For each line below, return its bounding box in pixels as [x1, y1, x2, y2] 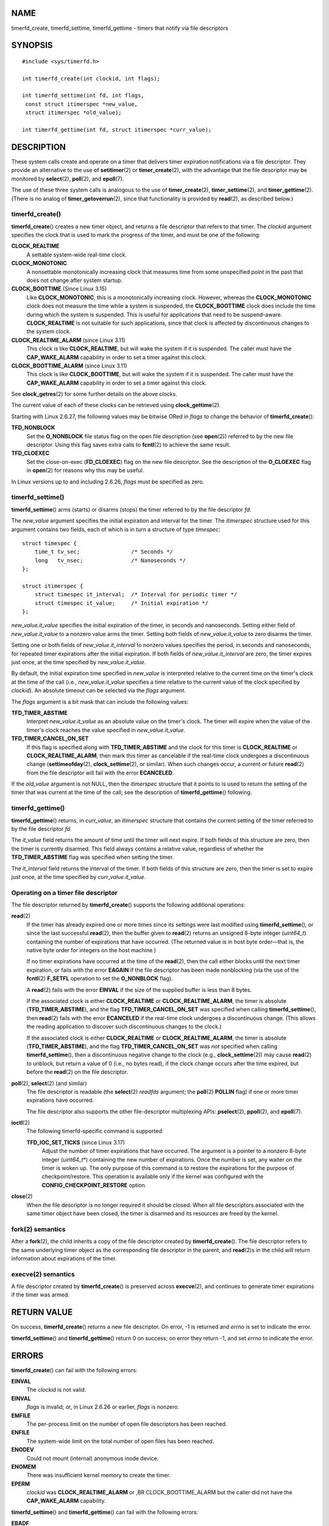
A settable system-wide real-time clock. [26, 251, 127, 258]
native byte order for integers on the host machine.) [26, 947, 157, 954]
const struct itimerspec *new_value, [25, 101, 138, 107]
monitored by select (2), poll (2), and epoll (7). [11, 175, 124, 183]
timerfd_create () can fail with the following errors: [11, 1366, 138, 1373]
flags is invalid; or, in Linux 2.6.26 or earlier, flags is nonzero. [26, 1403, 180, 1411]
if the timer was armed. [11, 1291, 70, 1298]
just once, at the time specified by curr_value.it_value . [11, 873, 146, 880]
